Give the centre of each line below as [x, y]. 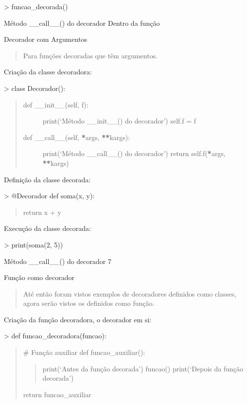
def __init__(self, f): [56, 104]
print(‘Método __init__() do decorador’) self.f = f [119, 121]
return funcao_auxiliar [57, 394]
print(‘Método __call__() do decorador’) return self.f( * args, [134, 153]
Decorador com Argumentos [46, 39]
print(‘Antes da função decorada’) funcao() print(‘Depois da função [143, 368]
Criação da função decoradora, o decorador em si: [78, 319]
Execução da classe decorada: [47, 228]
